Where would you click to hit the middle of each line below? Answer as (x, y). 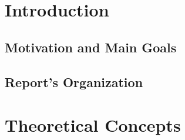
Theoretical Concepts (93, 125)
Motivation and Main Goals (91, 47)
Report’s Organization (74, 81)
